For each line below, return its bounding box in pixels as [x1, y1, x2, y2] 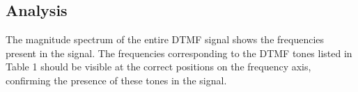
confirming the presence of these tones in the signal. [6, 72, 227, 87]
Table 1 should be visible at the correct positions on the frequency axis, [6, 59, 311, 74]
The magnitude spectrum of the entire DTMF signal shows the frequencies [6, 32, 325, 47]
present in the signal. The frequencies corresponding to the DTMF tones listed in [6, 45, 352, 60]
